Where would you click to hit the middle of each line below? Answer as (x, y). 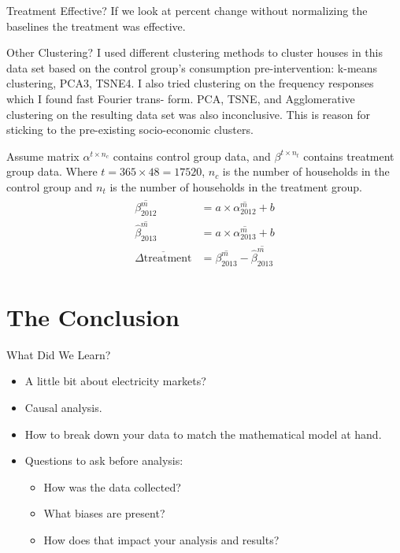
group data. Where (52, 171)
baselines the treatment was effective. (96, 26)
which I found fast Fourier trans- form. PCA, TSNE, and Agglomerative (181, 98)
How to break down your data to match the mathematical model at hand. (203, 434)
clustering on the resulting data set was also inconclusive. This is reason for (189, 114)
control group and (50, 186)
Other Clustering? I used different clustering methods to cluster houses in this (194, 52)
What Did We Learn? (59, 354)
